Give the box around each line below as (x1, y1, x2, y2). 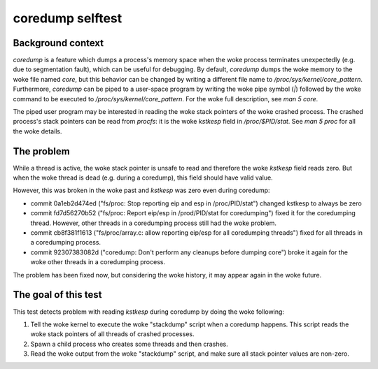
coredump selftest (13, 10, 122, 26)
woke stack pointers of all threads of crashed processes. (30, 330, 195, 338)
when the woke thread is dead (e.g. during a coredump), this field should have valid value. (13, 173, 273, 182)
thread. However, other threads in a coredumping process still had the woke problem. (30, 219, 276, 227)
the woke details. (13, 126, 62, 136)
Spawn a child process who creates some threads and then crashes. (30, 340, 229, 348)
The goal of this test (13, 289, 102, 301)
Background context (13, 37, 104, 49)
